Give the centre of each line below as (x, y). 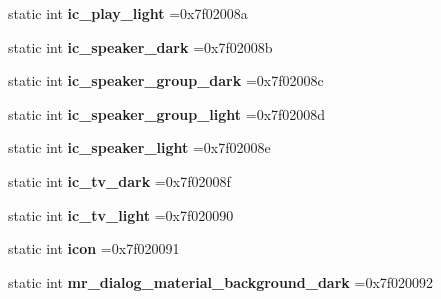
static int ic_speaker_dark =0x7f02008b (140, 46)
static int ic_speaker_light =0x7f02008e (139, 147)
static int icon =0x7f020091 (94, 248)
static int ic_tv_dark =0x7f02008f (119, 180)
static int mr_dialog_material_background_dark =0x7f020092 (221, 281)
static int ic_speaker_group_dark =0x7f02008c (166, 80)
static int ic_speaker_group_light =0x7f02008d (167, 113)
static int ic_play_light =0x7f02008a (128, 13)
